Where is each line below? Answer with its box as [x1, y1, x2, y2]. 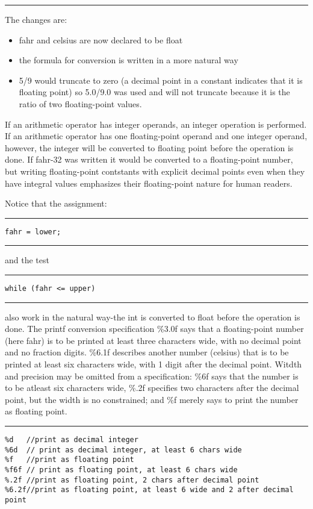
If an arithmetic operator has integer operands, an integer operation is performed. [5, 117, 307, 130]
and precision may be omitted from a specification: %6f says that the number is [5, 369, 299, 382]
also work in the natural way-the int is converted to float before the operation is [5, 310, 300, 323]
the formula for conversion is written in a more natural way [19, 54, 238, 66]
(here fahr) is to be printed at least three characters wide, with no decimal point [5, 334, 302, 346]
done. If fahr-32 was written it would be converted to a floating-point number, [5, 153, 293, 166]
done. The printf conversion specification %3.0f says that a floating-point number [5, 322, 304, 335]
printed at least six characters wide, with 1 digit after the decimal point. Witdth [5, 358, 302, 370]
